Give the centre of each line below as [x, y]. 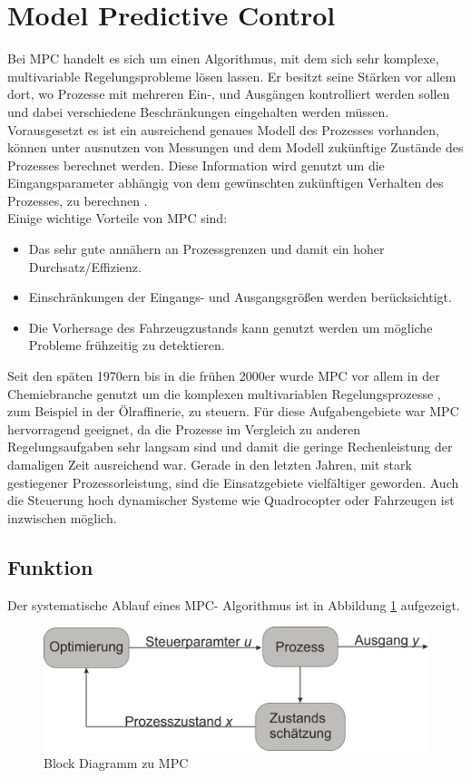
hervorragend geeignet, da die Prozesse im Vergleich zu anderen [184, 428]
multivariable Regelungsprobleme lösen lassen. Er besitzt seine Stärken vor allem [232, 76]
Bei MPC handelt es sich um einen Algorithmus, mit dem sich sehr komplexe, [223, 58]
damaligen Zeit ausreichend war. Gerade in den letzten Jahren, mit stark [210, 464]
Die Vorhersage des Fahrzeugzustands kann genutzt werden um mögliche [231, 327]
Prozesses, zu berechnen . [78, 200]
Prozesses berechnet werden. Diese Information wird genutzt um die [196, 165]
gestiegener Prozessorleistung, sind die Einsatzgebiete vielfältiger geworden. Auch [233, 482]
